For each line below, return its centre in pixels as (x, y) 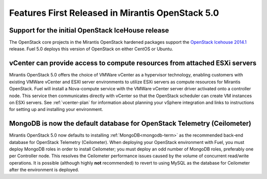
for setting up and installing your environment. (56, 109)
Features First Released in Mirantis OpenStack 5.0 (114, 13)
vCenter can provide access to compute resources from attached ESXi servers (133, 63)
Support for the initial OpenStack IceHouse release (89, 30)
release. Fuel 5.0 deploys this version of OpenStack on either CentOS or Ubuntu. (91, 49)
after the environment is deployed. (44, 170)
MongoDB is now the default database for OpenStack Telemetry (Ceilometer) (130, 124)
